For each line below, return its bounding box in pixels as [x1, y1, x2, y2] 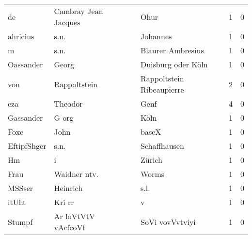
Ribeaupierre [141, 84, 184, 95]
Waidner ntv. [54, 168, 99, 179]
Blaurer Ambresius [141, 45, 204, 56]
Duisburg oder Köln [141, 59, 208, 70]
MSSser [8, 182, 33, 193]
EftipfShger [8, 140, 47, 151]
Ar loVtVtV [54, 210, 95, 222]
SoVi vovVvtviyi [141, 216, 196, 227]
